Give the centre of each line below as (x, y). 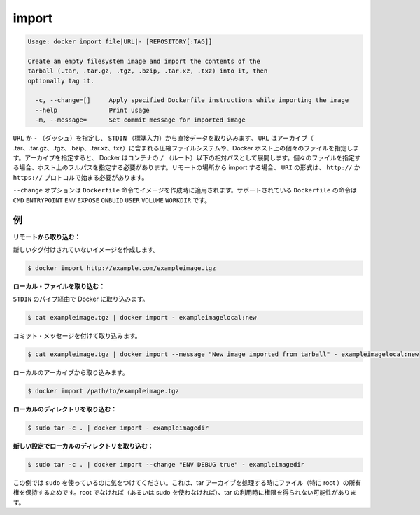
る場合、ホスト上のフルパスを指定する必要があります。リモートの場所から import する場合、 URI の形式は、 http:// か (187, 167)
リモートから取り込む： (47, 237)
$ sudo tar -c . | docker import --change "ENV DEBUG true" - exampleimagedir (166, 465)
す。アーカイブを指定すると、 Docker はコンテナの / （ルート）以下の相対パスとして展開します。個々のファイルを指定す (187, 158)
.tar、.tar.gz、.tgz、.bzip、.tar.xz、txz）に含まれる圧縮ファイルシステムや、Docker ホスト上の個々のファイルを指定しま (186, 148)
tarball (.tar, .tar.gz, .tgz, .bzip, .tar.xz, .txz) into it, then (148, 71)
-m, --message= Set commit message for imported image (140, 120)
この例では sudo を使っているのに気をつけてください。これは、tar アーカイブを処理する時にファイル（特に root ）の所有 (187, 483)
